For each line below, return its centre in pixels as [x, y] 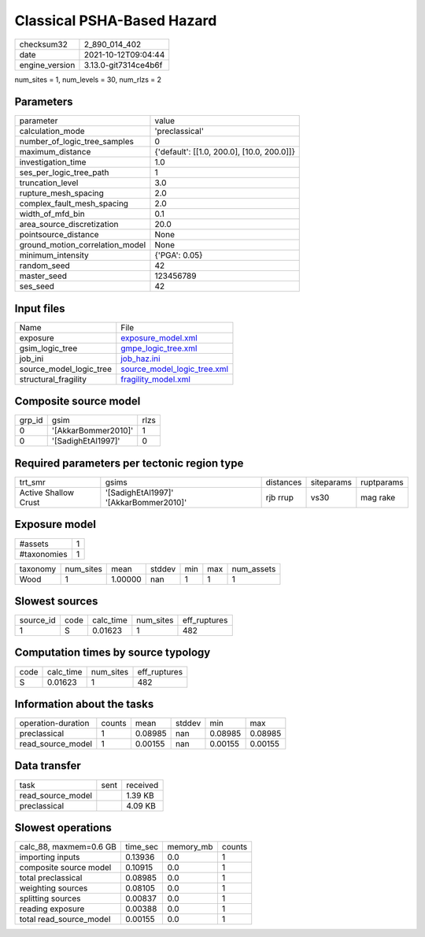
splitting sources [50, 898]
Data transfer [48, 766]
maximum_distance [55, 152]
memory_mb [190, 847]
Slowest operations [63, 828]
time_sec [142, 847]
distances [284, 482]
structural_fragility [53, 379]
